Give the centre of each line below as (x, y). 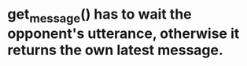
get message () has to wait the (100, 16)
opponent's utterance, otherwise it (124, 33)
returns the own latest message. (115, 50)
